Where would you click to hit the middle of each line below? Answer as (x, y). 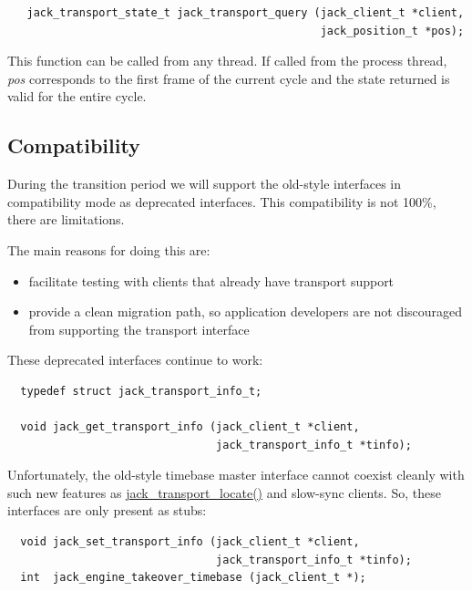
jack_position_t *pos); (392, 31)
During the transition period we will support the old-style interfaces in (205, 184)
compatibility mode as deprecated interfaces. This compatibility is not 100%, (222, 201)
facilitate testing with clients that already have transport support (211, 280)
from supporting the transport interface (139, 329)
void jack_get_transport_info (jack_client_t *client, (190, 427)
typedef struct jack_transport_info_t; (141, 391)
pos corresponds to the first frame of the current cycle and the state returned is (229, 78)
